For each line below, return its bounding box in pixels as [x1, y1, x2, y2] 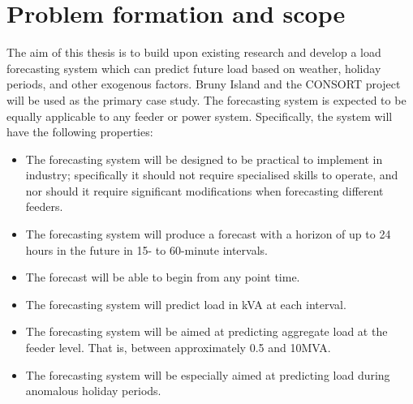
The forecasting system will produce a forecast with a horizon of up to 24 [25, 226, 391, 243]
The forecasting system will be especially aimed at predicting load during [25, 366, 390, 383]
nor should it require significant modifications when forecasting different [25, 182, 384, 199]
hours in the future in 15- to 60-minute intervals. [25, 241, 268, 258]
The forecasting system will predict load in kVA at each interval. [25, 295, 346, 312]
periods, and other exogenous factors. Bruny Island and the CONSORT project [6, 75, 401, 92]
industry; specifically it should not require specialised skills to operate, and [25, 166, 398, 183]
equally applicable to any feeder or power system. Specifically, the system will [6, 107, 393, 124]
